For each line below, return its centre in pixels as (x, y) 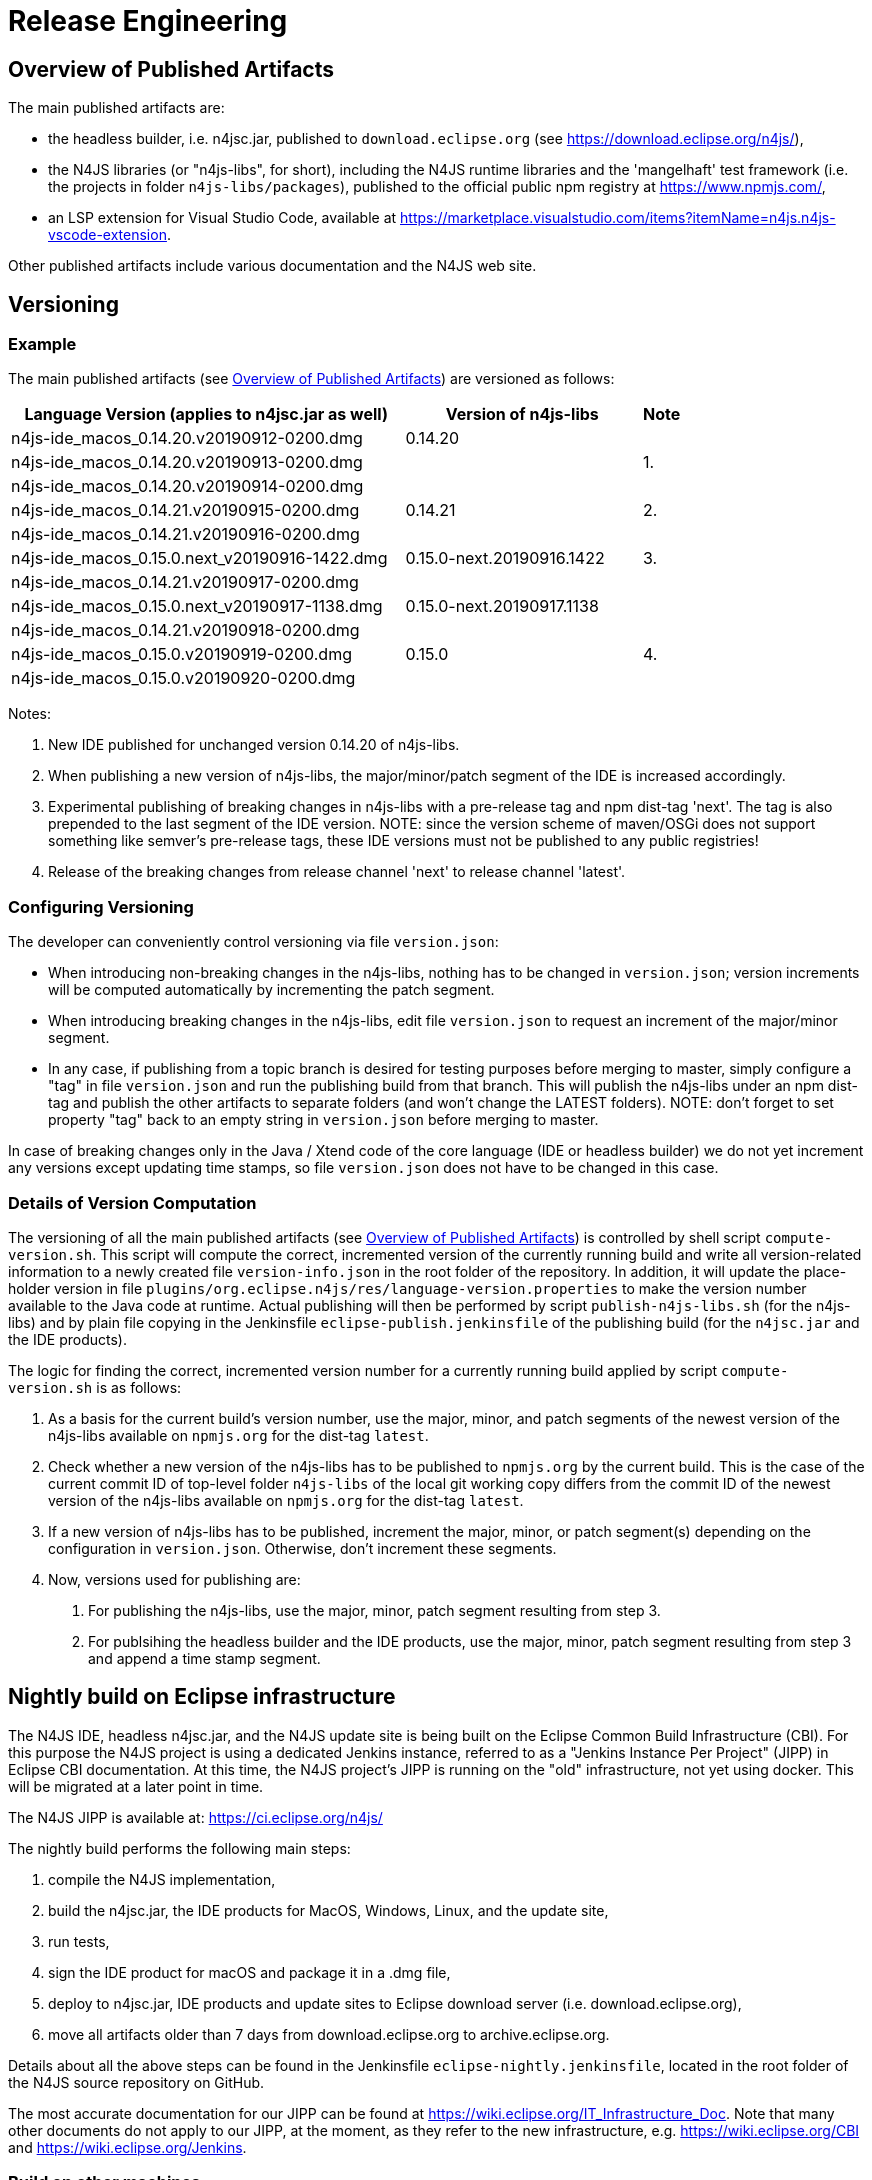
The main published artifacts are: (116, 108)
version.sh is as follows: (95, 1387)
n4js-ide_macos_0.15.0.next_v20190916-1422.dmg (199, 558)
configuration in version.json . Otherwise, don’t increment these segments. (302, 1548)
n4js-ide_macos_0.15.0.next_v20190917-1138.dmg (197, 606)
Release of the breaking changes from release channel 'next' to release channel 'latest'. (337, 872)
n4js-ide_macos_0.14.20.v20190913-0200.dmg (187, 462)
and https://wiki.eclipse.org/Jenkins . (127, 2147)
